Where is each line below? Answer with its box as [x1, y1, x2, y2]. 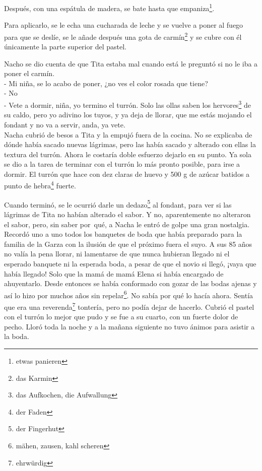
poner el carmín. [4, 68, 55, 79]
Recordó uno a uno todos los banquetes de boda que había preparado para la [4, 229, 242, 239]
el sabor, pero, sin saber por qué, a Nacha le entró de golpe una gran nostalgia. [4, 219, 250, 229]
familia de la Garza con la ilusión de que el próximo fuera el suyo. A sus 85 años [4, 238, 252, 249]
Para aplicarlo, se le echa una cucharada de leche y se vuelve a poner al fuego [4, 20, 243, 30]
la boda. [4, 331, 29, 342]
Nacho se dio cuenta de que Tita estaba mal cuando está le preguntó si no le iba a [4, 58, 258, 69]
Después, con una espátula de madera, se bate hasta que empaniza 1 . [4, 2, 215, 13]
